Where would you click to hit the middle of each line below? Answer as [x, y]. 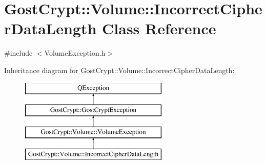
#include [18, 53]
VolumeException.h [75, 53]
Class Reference [159, 28]
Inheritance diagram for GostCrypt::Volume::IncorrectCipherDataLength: [119, 70]
